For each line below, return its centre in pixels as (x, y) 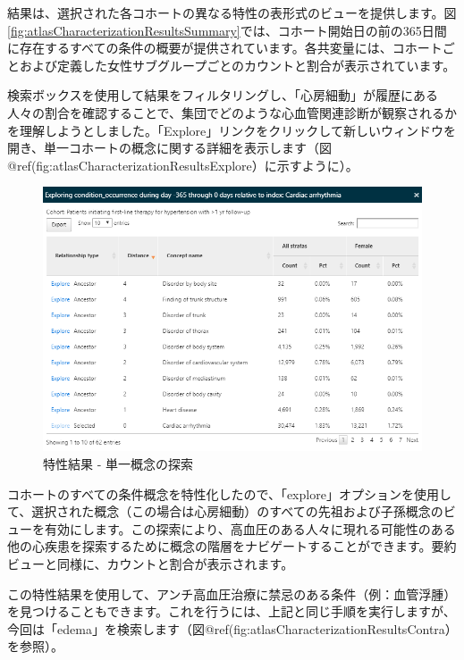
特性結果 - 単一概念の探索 (118, 463)
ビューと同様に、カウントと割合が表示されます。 (151, 563)
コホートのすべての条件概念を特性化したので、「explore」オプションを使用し (229, 493)
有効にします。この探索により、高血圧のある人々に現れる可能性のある (250, 528)
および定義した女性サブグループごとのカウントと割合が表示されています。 (237, 65)
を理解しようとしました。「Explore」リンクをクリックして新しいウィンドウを (232, 130)
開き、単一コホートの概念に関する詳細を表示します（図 (170, 148)
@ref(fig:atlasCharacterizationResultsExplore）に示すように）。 (183, 165)
